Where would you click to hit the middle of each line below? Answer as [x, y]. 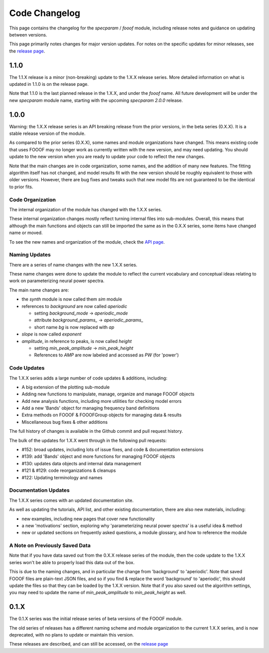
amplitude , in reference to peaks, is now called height [77, 341]
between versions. [28, 34]
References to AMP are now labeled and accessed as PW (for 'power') [107, 355]
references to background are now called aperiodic [74, 306]
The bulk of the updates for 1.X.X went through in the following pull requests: [88, 440]
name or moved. [26, 233]
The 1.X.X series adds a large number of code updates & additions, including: [88, 378]
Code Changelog [45, 13]
